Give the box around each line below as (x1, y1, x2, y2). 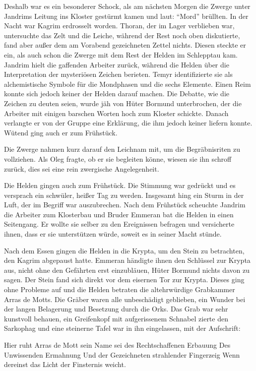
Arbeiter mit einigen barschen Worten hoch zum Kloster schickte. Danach (4, 108, 229, 118)
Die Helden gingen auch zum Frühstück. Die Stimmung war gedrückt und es (4, 180, 236, 190)
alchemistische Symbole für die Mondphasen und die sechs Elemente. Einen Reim (4, 78, 251, 89)
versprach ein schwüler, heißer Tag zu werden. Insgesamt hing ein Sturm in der (4, 189, 244, 200)
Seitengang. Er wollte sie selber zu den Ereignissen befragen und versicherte (4, 219, 235, 229)
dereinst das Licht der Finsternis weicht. (4, 359, 126, 370)
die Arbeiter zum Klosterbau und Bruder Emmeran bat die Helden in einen (4, 209, 234, 219)
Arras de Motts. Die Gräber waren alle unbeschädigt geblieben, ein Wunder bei (4, 294, 246, 304)
